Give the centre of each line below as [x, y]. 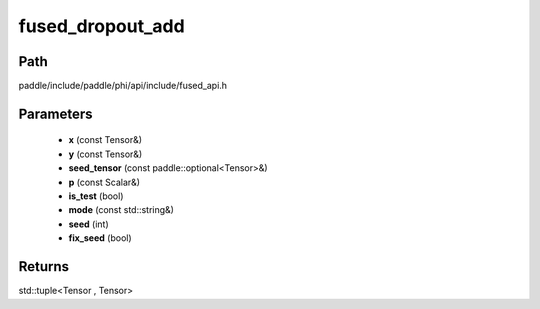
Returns [44, 266]
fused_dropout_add [101, 26]
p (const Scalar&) [104, 182]
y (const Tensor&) [105, 154]
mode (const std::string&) [121, 210]
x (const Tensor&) [105, 140]
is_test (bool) [96, 196]
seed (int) [88, 224]
